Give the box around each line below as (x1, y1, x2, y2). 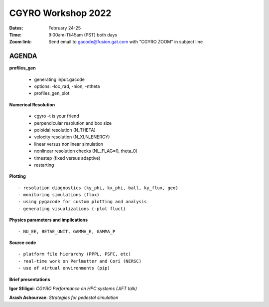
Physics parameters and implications (9, 217, 88, 223)
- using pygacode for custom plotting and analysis (18, 199, 147, 205)
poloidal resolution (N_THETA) (34, 127, 96, 133)
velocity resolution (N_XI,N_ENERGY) (34, 134, 110, 140)
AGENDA (9, 52, 37, 60)
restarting (34, 162, 54, 168)
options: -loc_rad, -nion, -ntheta (34, 83, 100, 89)
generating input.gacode (34, 76, 85, 82)
